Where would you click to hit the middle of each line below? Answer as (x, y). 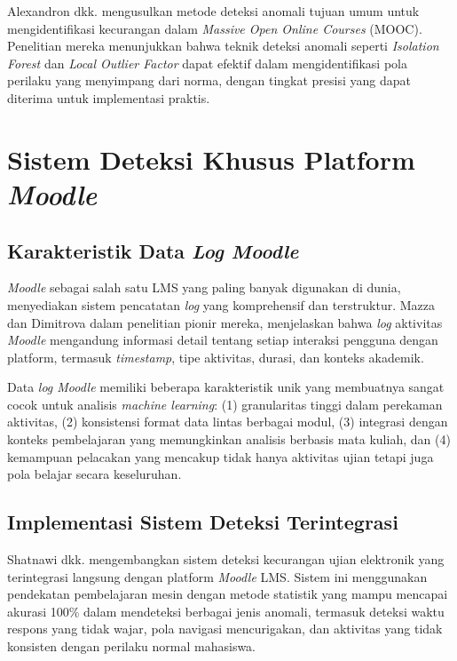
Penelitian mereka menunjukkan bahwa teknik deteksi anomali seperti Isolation (223, 46)
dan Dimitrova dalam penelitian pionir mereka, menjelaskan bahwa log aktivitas (225, 322)
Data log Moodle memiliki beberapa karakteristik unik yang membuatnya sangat (226, 387)
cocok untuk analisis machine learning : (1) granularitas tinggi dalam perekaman (225, 404)
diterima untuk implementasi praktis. (109, 97)
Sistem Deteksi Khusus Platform (211, 159)
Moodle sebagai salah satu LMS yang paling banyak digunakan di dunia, (204, 287)
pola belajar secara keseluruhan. (95, 474)
